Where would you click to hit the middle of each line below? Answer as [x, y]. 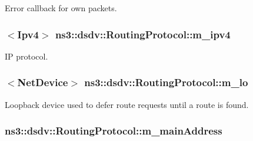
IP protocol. [26, 56]
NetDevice [43, 82]
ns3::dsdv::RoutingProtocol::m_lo [166, 82]
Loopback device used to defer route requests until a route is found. [127, 104]
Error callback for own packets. [61, 8]
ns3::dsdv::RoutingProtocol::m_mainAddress [114, 131]
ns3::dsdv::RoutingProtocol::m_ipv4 [143, 34]
